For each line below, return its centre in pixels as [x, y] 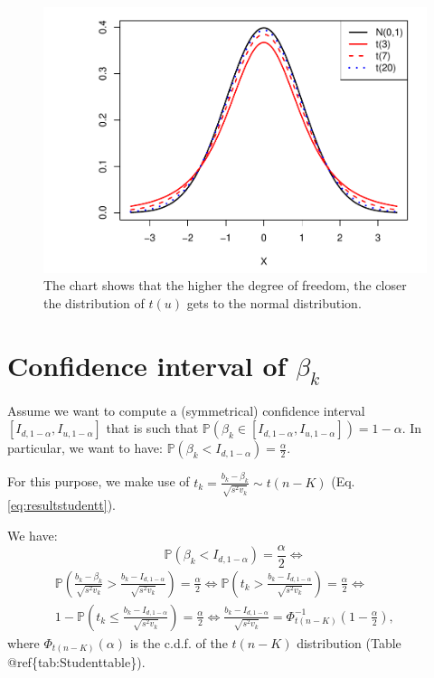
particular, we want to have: [85, 448]
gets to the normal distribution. [274, 302]
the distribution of [94, 302]
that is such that [152, 428]
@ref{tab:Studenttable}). [76, 662]
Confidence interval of [147, 365]
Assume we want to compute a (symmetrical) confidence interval [186, 410]
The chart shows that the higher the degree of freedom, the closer [225, 285]
